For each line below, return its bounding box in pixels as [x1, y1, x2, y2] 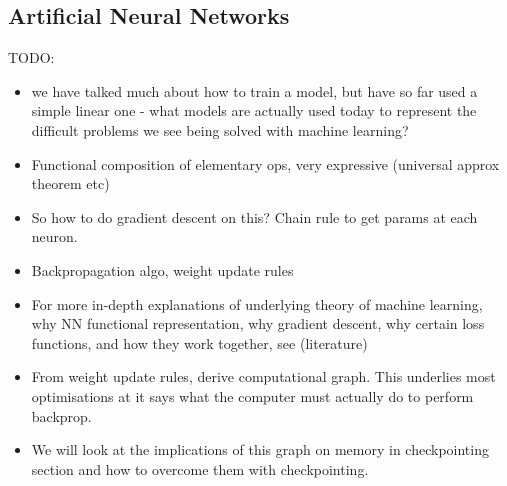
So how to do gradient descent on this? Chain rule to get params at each [31, 206, 478, 227]
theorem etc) [31, 173, 110, 194]
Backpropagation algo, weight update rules [31, 259, 294, 280]
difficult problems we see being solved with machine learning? [31, 119, 409, 140]
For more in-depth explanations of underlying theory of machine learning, [31, 293, 483, 314]
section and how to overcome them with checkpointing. [31, 458, 369, 479]
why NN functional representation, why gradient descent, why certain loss [31, 313, 485, 334]
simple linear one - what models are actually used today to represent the [31, 100, 477, 121]
